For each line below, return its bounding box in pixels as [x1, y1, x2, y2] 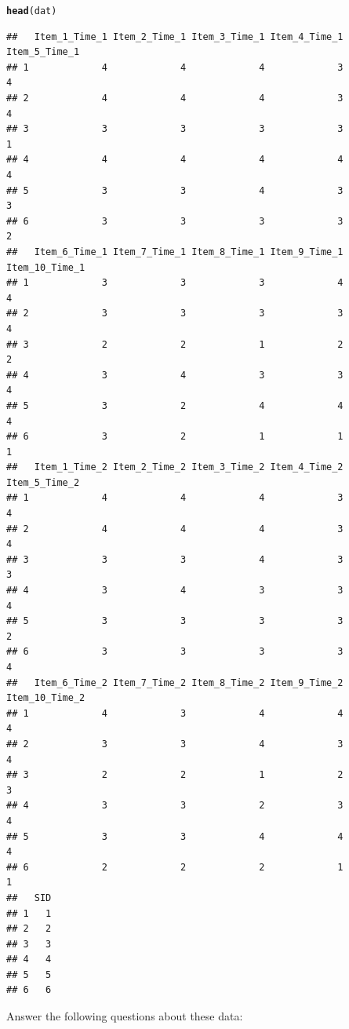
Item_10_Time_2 [6, 692, 85, 704]
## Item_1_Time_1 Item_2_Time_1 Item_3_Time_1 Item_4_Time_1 [6, 31, 344, 42]
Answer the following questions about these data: [6, 1008, 243, 1024]
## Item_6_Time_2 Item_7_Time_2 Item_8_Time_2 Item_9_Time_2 [6, 677, 344, 688]
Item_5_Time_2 [6, 476, 80, 488]
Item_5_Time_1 [6, 46, 80, 58]
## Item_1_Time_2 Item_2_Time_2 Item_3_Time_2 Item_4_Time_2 [6, 462, 344, 473]
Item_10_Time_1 [6, 261, 85, 273]
